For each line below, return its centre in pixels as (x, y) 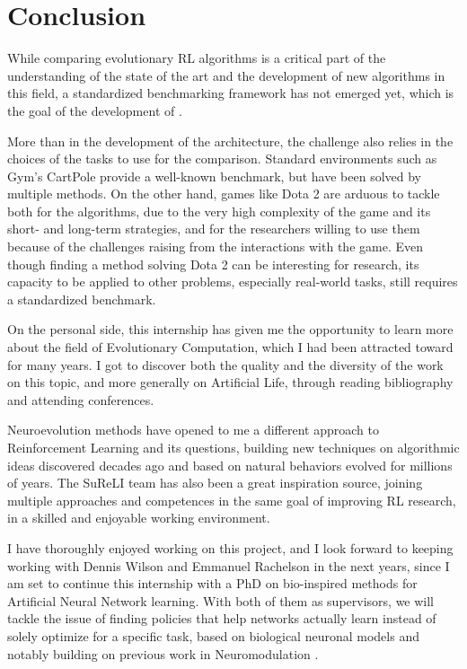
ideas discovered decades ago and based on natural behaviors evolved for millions (230, 465)
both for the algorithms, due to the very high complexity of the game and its (219, 211)
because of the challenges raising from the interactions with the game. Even (215, 246)
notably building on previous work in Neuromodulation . (163, 653)
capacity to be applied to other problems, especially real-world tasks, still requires (233, 282)
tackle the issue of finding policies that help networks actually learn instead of (222, 618)
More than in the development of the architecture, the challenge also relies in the (230, 141)
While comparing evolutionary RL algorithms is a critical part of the (197, 58)
